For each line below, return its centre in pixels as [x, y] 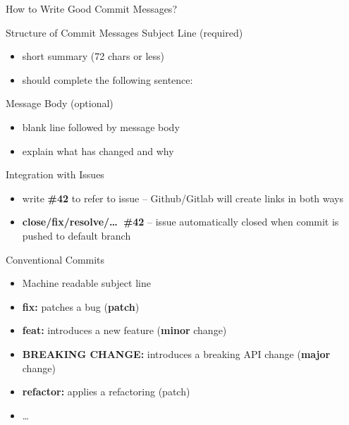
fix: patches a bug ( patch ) [81, 306]
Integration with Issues [55, 174]
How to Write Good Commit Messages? [91, 8]
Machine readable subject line [86, 283]
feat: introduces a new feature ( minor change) [124, 330]
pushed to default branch [76, 235]
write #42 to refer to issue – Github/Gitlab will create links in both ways [183, 198]
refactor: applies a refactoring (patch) [106, 392]
